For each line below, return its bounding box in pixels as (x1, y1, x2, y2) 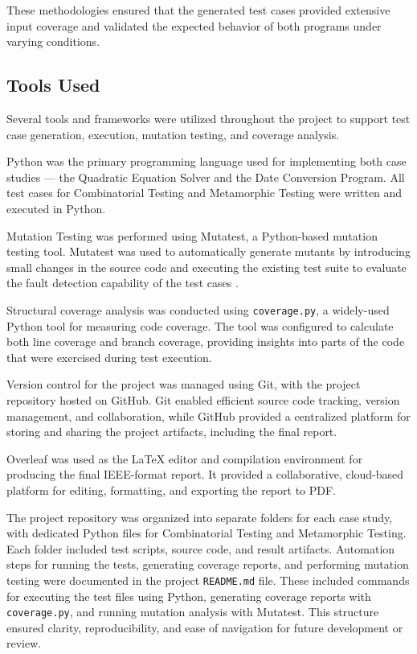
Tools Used (6, 72, 100, 97)
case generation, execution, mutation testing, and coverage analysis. (6, 125, 340, 142)
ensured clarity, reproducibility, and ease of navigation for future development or (6, 619, 403, 635)
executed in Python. (6, 199, 106, 216)
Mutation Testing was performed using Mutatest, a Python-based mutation (6, 227, 378, 244)
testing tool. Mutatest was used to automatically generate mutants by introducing (6, 243, 411, 260)
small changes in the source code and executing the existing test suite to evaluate (6, 258, 407, 275)
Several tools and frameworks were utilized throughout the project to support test (6, 109, 411, 126)
